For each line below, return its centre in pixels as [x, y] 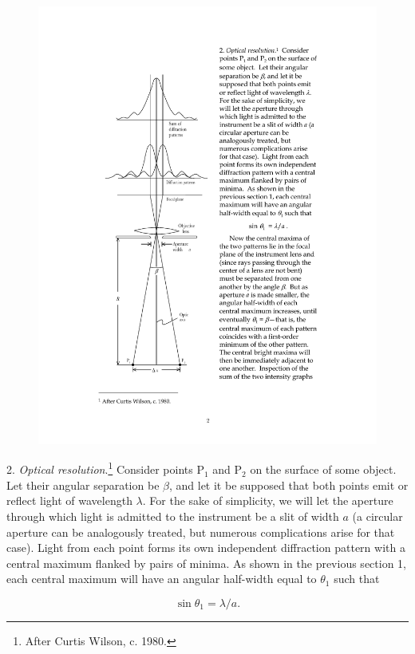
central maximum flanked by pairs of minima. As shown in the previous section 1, [206, 563]
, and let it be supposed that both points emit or [289, 485]
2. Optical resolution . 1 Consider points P [105, 468]
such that [357, 579]
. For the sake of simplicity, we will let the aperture [268, 500]
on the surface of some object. [323, 469]
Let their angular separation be [83, 485]
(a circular [377, 516]
